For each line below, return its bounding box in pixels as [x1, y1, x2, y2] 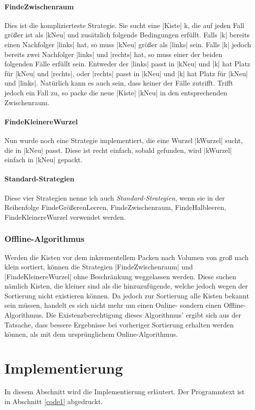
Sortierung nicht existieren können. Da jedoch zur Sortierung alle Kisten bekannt [4, 290, 249, 300]
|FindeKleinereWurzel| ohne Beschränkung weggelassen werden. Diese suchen [4, 271, 236, 281]
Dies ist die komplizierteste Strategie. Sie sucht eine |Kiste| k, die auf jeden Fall [4, 20, 244, 30]
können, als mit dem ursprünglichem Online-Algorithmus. [4, 329, 178, 339]
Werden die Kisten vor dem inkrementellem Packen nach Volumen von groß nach [4, 252, 249, 262]
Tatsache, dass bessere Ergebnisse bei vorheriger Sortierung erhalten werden [4, 319, 234, 329]
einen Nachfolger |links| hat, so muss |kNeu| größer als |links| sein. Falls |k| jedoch [4, 39, 252, 49]
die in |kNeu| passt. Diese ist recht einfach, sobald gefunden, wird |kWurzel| [4, 145, 232, 155]
